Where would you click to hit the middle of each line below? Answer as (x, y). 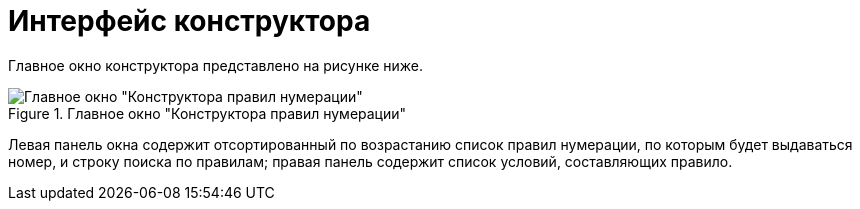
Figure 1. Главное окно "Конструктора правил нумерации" (207, 113)
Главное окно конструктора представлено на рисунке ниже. (216, 65)
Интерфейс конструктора (189, 21)
